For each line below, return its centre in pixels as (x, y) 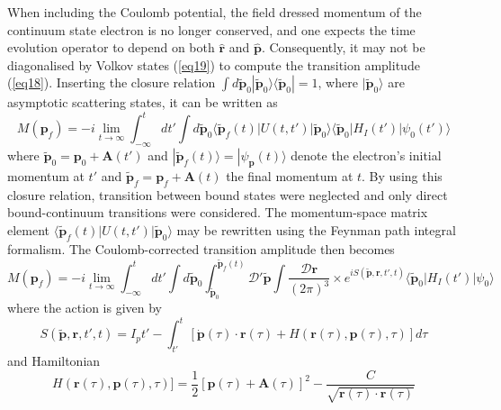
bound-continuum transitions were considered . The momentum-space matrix (218, 212)
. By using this (402, 176)
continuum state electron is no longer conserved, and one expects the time (211, 29)
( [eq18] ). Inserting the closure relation (112, 82)
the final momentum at (290, 176)
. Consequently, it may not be (343, 47)
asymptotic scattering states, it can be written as (143, 102)
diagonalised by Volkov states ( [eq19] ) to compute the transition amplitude (214, 64)
